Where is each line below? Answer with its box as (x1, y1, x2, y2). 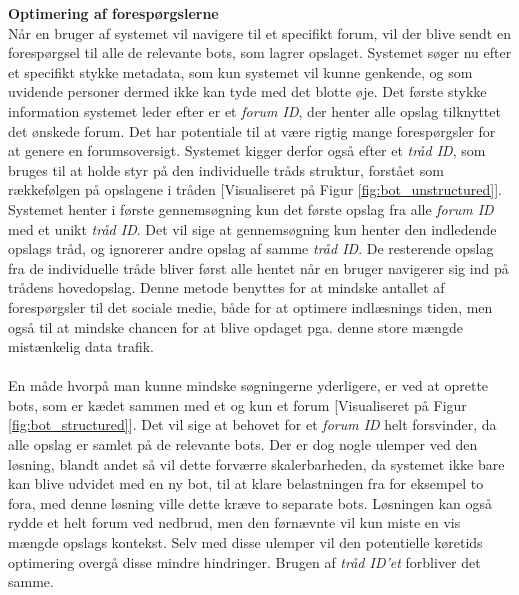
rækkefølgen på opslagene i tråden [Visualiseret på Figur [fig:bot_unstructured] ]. (8, 179, 502, 200)
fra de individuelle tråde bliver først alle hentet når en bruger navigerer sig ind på (8, 257, 509, 278)
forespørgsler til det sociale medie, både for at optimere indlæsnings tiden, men (8, 296, 493, 317)
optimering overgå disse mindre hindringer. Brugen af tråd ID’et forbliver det (8, 551, 481, 572)
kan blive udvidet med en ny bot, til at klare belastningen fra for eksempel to (8, 473, 484, 494)
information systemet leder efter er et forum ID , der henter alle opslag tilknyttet (8, 100, 501, 121)
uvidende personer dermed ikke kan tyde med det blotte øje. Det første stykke (8, 81, 487, 102)
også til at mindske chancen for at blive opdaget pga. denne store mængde (8, 316, 463, 337)
